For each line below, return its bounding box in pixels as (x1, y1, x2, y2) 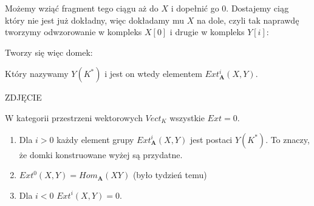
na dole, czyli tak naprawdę (196, 13, 299, 26)
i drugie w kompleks (169, 25, 245, 38)
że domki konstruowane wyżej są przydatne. (19, 148, 183, 161)
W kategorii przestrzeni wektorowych (5, 111, 143, 124)
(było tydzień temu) (132, 168, 207, 181)
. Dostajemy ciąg (226, 2, 289, 14)
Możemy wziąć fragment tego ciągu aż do (5, 2, 159, 14)
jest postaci (189, 133, 233, 145)
